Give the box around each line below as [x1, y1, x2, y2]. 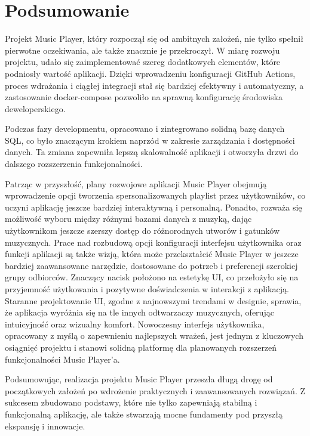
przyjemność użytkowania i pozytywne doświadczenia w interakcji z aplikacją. [5, 283, 289, 295]
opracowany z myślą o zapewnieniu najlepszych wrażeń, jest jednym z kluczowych [5, 329, 303, 342]
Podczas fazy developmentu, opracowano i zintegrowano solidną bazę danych [5, 122, 285, 135]
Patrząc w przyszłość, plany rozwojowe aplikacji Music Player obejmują [5, 177, 267, 190]
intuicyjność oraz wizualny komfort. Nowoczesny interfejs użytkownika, [5, 317, 265, 330]
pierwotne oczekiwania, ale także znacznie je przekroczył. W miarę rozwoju [5, 44, 280, 56]
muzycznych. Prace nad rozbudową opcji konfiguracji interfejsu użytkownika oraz [5, 236, 302, 248]
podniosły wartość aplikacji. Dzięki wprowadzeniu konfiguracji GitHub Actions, [5, 67, 296, 79]
